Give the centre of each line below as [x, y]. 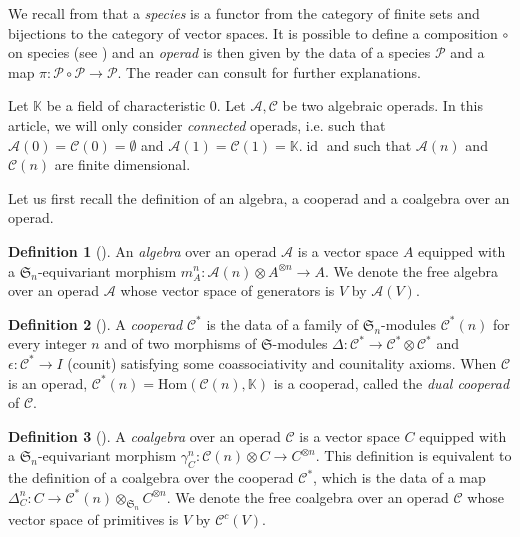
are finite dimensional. [122, 164]
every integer [47, 343]
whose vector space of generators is [227, 290]
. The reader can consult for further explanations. [269, 71]
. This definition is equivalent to [413, 455]
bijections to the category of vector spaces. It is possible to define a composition [253, 32]
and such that [369, 144]
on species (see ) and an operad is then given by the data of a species [219, 52]
